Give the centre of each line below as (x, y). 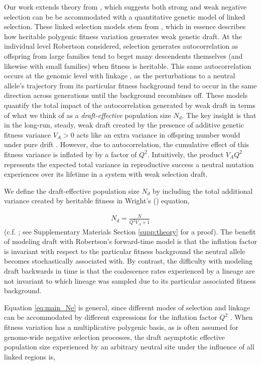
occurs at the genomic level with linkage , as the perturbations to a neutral (120, 76)
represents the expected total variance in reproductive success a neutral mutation (129, 164)
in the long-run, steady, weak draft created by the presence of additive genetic (124, 125)
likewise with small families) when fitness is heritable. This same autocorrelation (128, 66)
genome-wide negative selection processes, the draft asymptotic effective (114, 337)
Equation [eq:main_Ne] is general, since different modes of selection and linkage (127, 307)
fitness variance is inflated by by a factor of (71, 154)
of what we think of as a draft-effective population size (88, 115)
